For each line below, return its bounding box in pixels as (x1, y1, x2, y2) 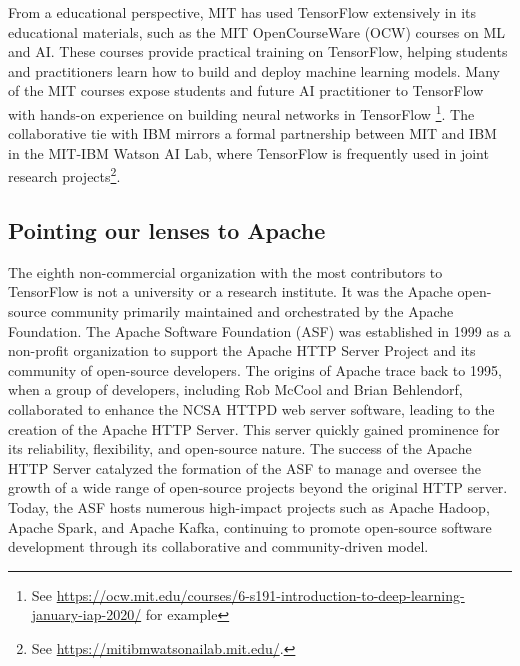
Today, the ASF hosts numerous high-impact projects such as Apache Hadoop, (8, 496, 490, 517)
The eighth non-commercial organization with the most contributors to (8, 261, 443, 282)
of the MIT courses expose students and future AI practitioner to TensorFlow (8, 80, 484, 101)
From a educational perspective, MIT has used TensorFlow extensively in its (8, 2, 477, 22)
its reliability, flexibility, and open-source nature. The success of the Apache (8, 438, 472, 459)
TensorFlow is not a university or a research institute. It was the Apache (8, 281, 453, 302)
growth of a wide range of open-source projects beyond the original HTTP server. (8, 477, 508, 498)
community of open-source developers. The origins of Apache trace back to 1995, (8, 359, 502, 380)
